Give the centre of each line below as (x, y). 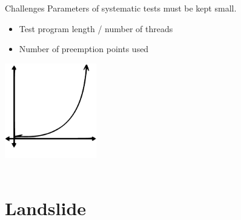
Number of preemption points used (84, 49)
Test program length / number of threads (96, 28)
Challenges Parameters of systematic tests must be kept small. (121, 8)
